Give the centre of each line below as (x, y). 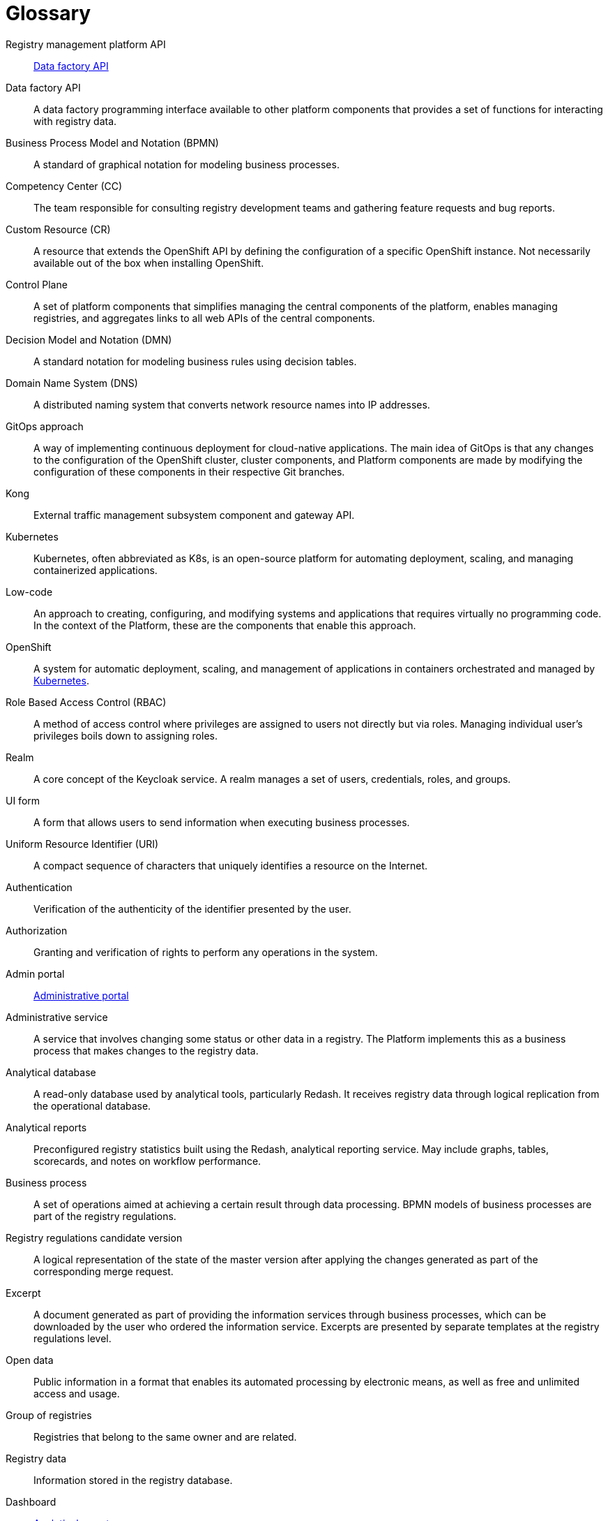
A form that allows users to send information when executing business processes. (222, 822)
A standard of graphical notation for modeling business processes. (187, 164)
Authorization (37, 930)
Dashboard (31, 1501)
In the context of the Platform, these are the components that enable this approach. (225, 625)
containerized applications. (96, 570)
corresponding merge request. (104, 1271)
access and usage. (77, 1393)
